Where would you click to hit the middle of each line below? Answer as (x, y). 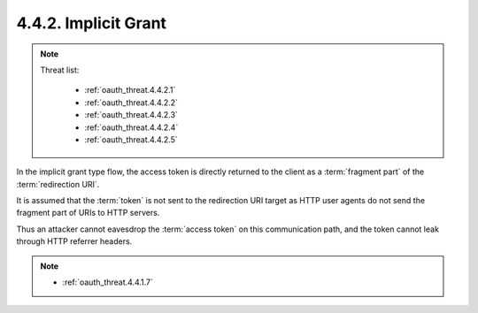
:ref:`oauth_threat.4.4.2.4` (131, 127)
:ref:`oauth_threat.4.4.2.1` (130, 90)
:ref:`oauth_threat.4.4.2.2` (131, 103)
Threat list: (60, 70)
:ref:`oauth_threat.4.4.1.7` (108, 282)
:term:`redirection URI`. (58, 184)
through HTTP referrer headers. (74, 241)
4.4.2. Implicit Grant (92, 23)
